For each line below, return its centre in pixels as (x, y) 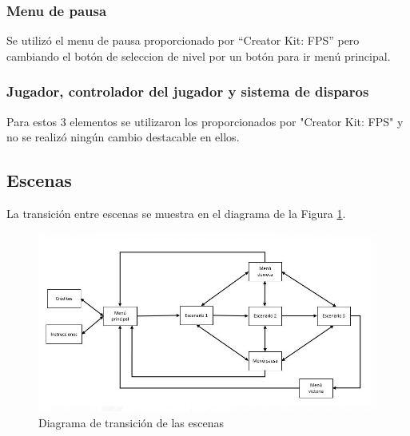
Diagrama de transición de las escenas (131, 422)
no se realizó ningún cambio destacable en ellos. (123, 137)
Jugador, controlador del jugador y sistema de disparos (188, 91)
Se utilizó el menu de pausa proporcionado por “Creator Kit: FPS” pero (183, 40)
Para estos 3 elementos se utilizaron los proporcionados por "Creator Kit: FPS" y (205, 121)
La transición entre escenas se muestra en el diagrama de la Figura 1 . (176, 214)
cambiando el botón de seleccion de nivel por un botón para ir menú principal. (199, 55)
